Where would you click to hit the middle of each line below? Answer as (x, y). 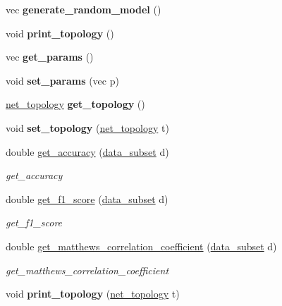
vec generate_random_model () (84, 9)
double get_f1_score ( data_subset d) (87, 198)
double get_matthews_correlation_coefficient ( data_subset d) (141, 246)
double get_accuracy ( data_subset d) (87, 151)
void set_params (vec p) (62, 80)
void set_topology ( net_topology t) (87, 127)
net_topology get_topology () (75, 104)
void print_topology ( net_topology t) (93, 294)
